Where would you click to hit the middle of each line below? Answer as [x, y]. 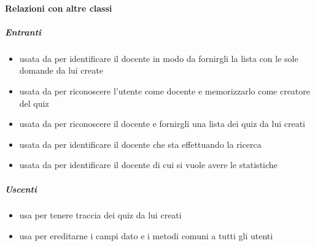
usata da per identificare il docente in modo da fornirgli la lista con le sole [159, 58]
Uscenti [21, 189]
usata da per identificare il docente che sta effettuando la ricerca [140, 144]
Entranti [23, 32]
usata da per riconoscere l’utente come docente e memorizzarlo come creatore [165, 90]
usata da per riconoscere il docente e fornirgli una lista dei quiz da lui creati [162, 124]
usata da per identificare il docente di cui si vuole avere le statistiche [148, 165]
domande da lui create [61, 70]
